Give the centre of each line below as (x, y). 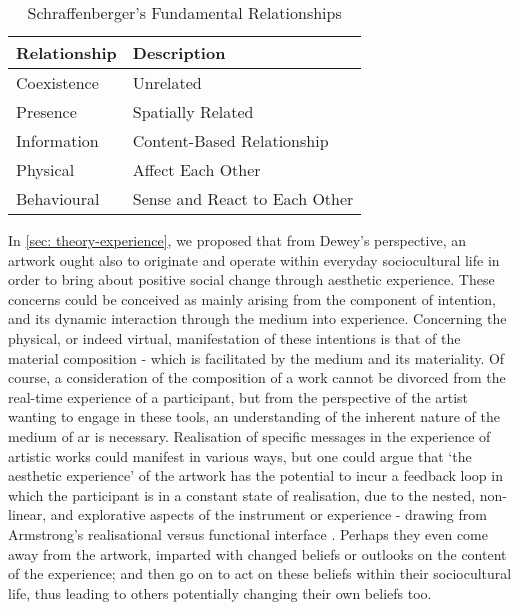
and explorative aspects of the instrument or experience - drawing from (268, 514)
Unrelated (167, 82)
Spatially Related (193, 111)
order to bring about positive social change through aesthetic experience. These (251, 279)
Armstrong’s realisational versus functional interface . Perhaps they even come (248, 533)
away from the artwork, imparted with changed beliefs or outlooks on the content (257, 553)
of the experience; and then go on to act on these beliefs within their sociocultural (260, 573)
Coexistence (57, 82)
